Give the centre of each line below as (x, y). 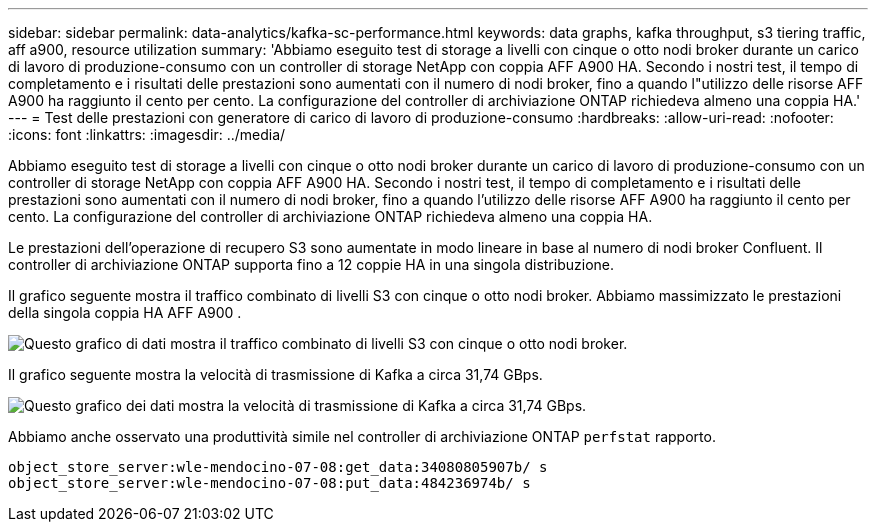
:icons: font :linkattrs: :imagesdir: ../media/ (147, 134)
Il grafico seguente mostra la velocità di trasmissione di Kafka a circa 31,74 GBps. (275, 374)
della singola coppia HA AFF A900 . (125, 312)
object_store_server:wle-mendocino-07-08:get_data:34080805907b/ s (278, 467)
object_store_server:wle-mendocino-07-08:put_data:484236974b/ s (269, 483)
